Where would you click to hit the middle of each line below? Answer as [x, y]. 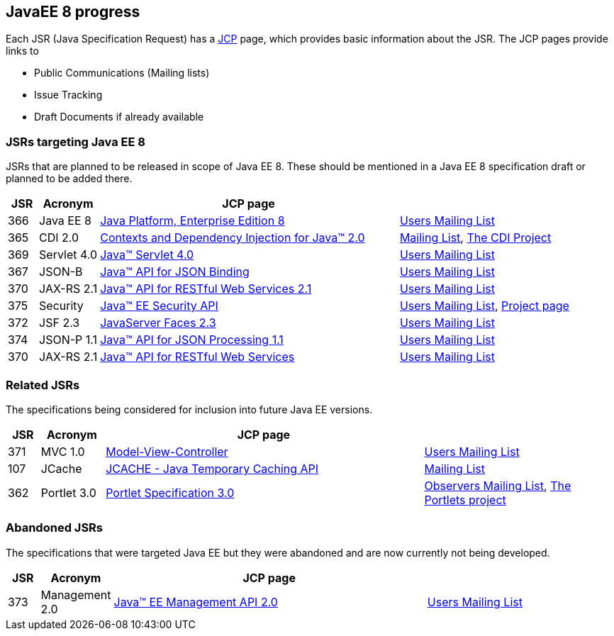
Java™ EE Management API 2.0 [196, 602]
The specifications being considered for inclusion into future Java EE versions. [189, 409]
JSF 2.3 [60, 323]
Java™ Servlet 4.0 [147, 255]
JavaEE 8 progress [73, 12]
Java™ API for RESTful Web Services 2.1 [206, 289]
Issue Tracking [68, 95]
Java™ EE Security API [159, 306]
